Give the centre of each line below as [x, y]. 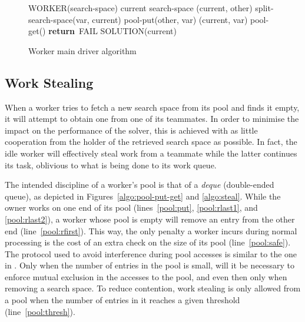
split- [264, 8]
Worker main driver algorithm [82, 50]
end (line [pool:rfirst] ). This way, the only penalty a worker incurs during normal [151, 230]
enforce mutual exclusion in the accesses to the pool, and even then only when [146, 276]
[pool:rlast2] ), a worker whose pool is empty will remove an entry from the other [150, 219]
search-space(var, [59, 19]
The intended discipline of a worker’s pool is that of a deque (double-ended [140, 185]
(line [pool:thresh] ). [40, 311]
